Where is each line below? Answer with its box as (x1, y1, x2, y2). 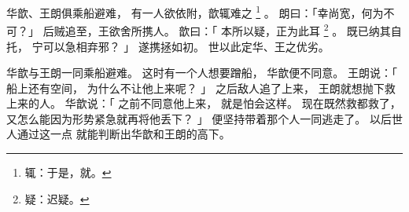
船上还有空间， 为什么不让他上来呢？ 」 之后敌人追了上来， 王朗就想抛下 (6, 79, 385, 96)
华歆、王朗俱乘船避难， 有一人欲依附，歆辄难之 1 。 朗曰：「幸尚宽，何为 (6, 2, 384, 20)
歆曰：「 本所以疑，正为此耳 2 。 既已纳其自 (179, 20, 402, 38)
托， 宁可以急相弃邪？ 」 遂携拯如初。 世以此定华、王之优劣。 (6, 38, 330, 54)
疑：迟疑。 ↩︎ (24, 190, 90, 207)
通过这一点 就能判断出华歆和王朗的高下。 (17, 126, 230, 142)
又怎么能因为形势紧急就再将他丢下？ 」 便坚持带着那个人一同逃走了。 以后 (6, 110, 392, 126)
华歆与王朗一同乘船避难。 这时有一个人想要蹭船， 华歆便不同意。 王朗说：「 (6, 64, 397, 81)
